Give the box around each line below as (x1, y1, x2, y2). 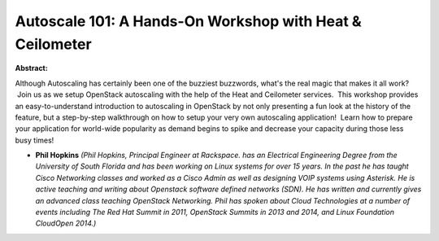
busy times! (15, 135, 54, 145)
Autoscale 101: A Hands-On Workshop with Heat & (15, 12, 362, 30)
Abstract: (15, 64, 48, 73)
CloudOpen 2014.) (35, 218, 97, 228)
